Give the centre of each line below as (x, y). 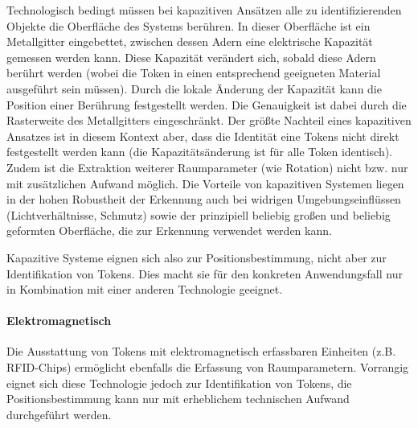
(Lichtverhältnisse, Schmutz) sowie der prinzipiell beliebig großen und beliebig (199, 214)
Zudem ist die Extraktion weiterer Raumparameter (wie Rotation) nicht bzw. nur (207, 167)
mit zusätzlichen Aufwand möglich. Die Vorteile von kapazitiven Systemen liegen (205, 183)
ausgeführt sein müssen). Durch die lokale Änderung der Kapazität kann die (194, 88)
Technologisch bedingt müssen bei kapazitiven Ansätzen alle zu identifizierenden (204, 10)
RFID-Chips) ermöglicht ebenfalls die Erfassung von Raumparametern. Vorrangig (208, 367)
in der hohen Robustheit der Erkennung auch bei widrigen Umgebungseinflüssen (204, 199)
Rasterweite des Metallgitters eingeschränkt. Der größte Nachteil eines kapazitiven (209, 120)
